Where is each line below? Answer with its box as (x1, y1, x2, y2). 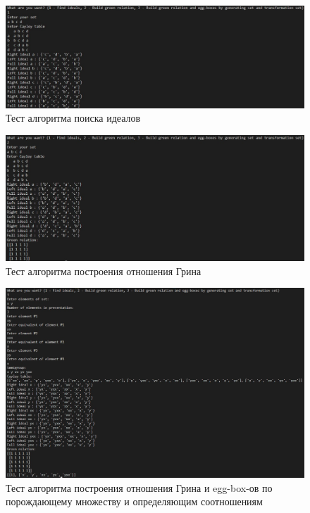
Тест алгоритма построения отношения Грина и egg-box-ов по (6, 480, 273, 495)
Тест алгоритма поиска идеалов (6, 110, 141, 125)
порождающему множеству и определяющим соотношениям (6, 494, 263, 509)
